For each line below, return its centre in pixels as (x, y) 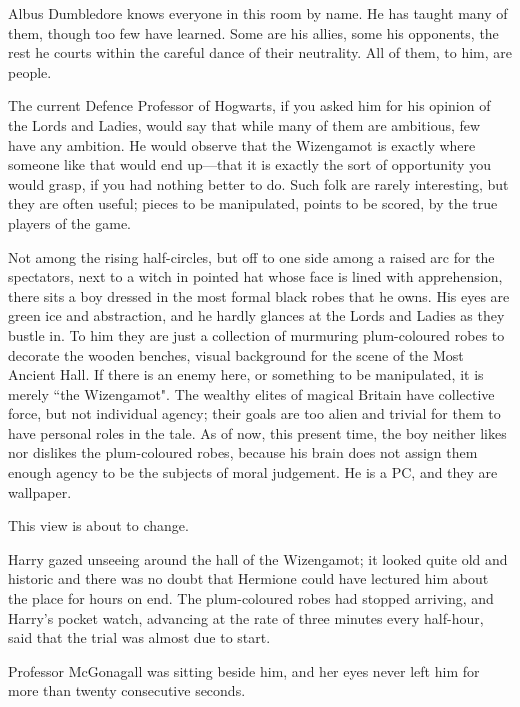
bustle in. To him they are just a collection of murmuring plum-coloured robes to (256, 334)
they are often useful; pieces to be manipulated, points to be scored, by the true (253, 203)
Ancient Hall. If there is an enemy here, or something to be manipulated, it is (246, 374)
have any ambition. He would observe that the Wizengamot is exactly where (242, 144)
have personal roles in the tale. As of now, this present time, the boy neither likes (257, 432)
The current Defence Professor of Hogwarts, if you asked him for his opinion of (249, 105)
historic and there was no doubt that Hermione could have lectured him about (248, 578)
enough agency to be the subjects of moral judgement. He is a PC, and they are (253, 472)
